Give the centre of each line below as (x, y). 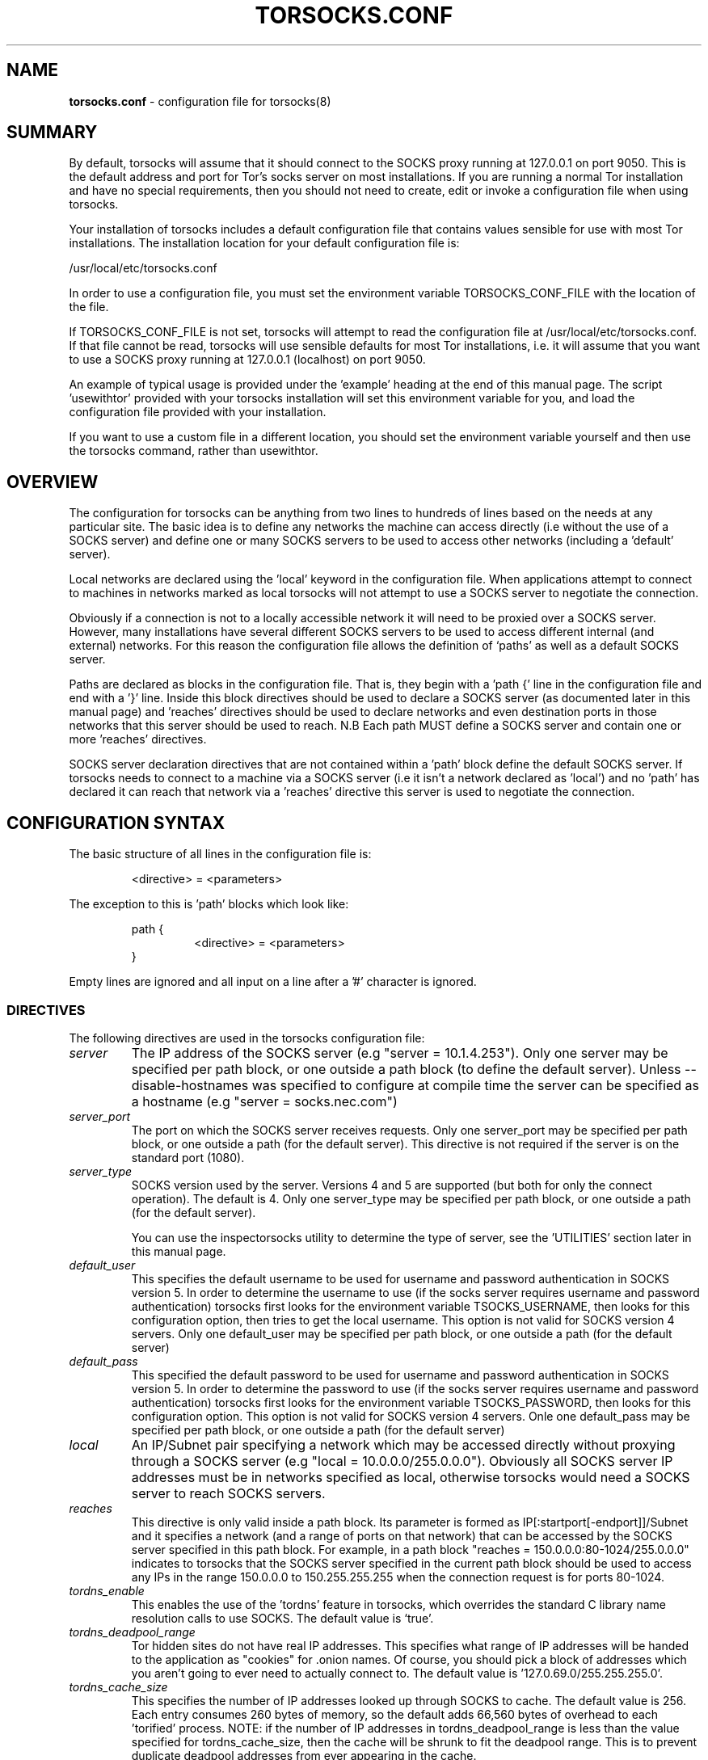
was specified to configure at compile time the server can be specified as (475, 1085)
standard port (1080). (188, 1157)
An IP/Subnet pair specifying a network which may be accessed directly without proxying (403, 1444)
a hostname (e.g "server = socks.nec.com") (264, 1101)
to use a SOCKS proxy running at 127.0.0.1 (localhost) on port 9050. (247, 360)
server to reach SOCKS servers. (228, 1493)
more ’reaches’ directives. (138, 739)
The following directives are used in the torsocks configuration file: (247, 1038)
